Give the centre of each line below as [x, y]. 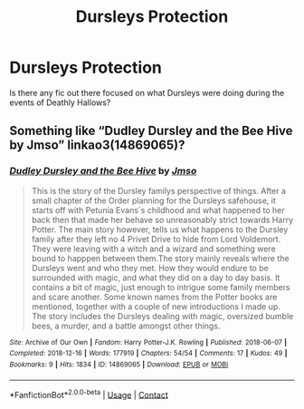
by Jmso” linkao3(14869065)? [97, 146]
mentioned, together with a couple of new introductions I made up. [156, 307]
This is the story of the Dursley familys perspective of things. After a [159, 190]
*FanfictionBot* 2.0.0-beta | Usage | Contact [89, 394]
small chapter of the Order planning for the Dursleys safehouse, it [153, 200]
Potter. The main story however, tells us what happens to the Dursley [160, 229]
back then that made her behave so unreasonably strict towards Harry [162, 219]
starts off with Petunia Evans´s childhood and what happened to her [158, 209]
